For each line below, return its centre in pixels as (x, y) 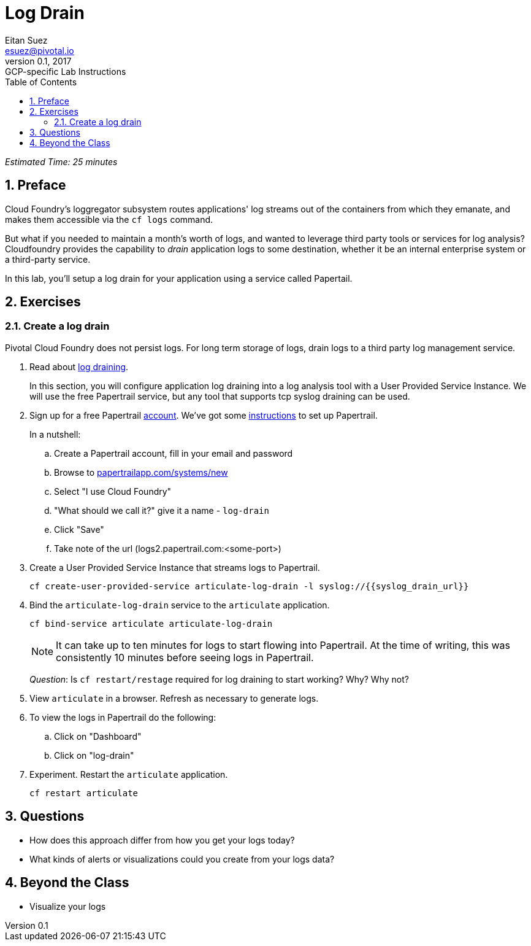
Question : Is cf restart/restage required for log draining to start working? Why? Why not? (219, 679)
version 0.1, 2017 (38, 61)
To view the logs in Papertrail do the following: (123, 717)
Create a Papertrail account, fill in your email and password (174, 453)
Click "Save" (79, 529)
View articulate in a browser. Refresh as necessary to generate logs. (174, 698)
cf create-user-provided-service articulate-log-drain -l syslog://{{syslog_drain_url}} (249, 586)
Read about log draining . (79, 366)
